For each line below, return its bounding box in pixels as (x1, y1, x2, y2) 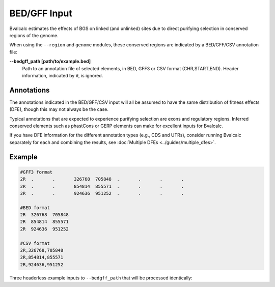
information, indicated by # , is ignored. (22, 72, 103, 78)
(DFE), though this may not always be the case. (9, 106, 109, 112)
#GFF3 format (20, 169, 53, 175)
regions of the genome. (9, 32, 59, 38)
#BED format (20, 205, 50, 211)
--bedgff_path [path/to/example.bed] (9, 59, 91, 65)
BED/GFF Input (9, 8, 72, 19)
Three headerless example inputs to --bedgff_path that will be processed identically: (9, 275, 193, 281)
